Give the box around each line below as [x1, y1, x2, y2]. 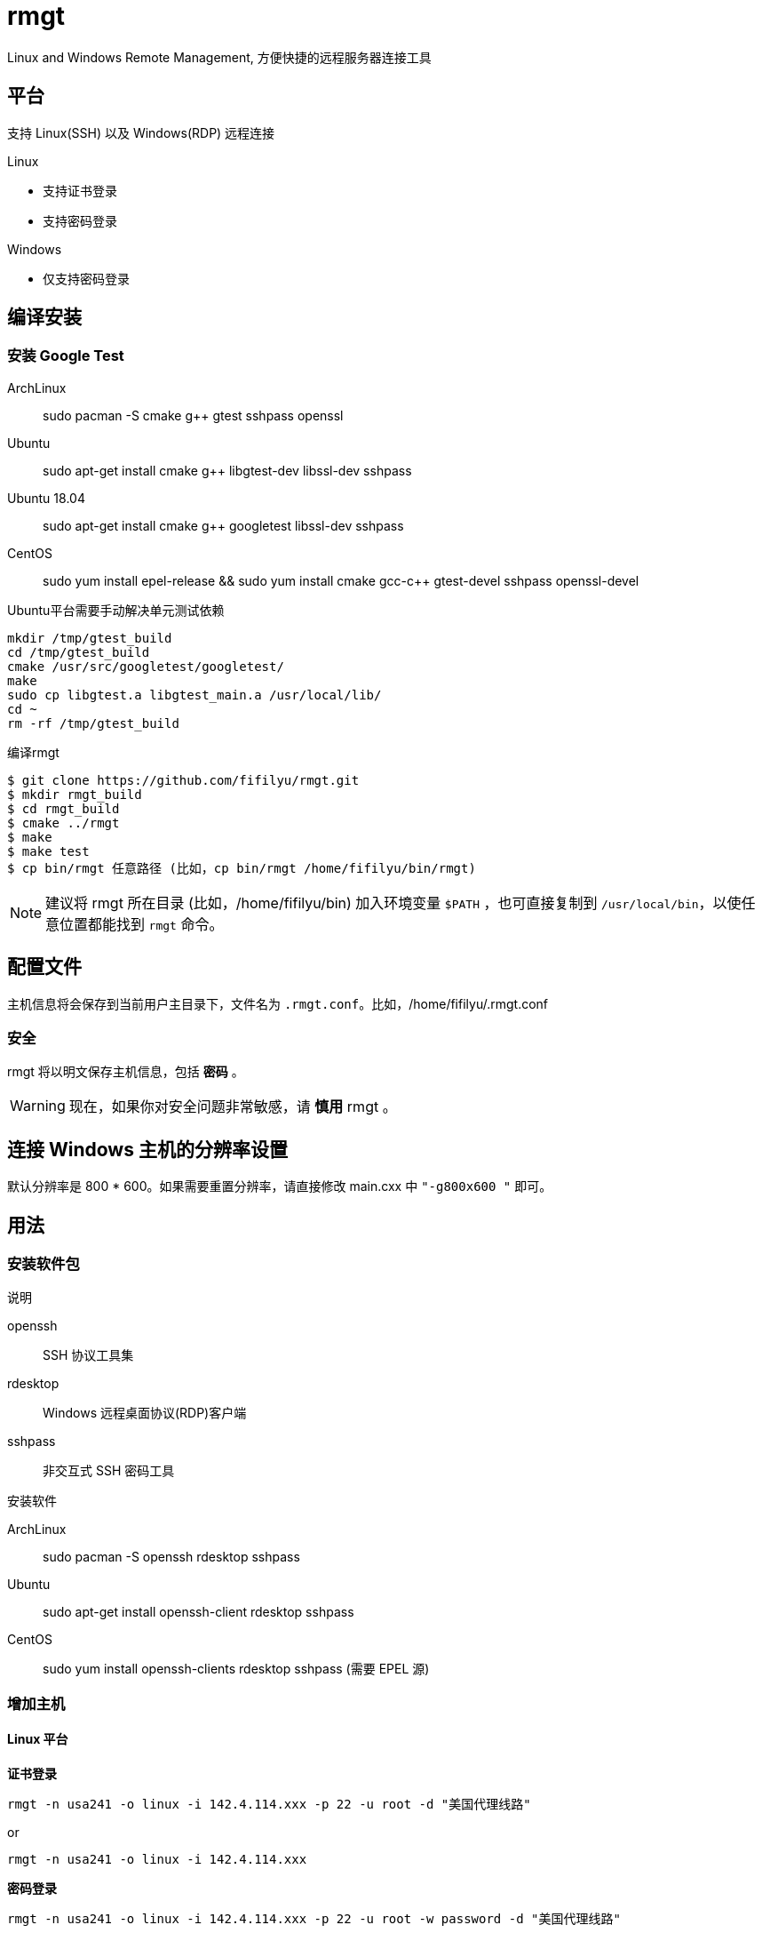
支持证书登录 [43, 182, 117, 198]
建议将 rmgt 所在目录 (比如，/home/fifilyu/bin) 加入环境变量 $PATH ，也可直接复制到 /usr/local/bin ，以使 [45, 893, 742, 912]
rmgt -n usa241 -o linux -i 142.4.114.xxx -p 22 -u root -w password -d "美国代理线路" [7, 1912, 621, 1927]
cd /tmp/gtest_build [7, 644, 150, 659]
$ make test [7, 843, 90, 859]
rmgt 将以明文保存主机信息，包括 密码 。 [7, 1064, 244, 1080]
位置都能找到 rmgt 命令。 [60, 915, 224, 933]
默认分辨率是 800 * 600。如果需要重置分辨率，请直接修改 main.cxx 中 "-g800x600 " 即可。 [7, 1178, 552, 1194]
